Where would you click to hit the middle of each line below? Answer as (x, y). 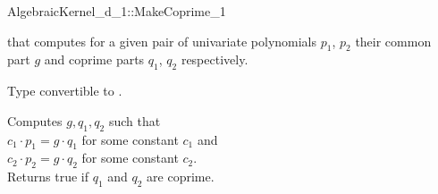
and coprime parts (94, 59)
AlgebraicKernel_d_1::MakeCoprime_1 (117, 11)
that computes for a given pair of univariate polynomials (162, 41)
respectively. (215, 59)
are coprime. (181, 177)
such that (135, 120)
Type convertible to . (65, 91)
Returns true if (48, 177)
